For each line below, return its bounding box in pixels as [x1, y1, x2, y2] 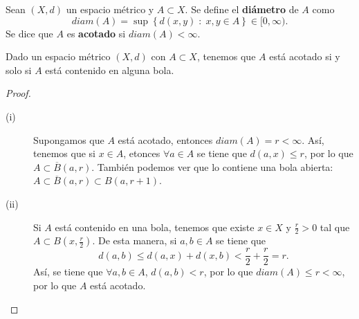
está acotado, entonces [118, 132, 213, 147]
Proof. [6, 86, 31, 100]
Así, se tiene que [33, 264, 103, 279]
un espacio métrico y [66, 2, 154, 16]
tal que [320, 219, 350, 234]
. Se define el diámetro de [185, 2, 299, 16]
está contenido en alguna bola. [45, 62, 174, 77]
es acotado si [66, 26, 126, 40]
